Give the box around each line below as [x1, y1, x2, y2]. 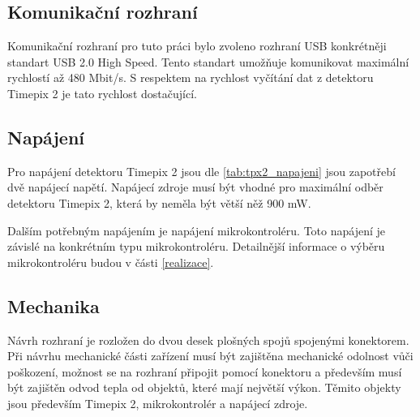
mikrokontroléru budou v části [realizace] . [7, 253, 214, 270]
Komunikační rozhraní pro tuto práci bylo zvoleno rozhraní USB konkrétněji [7, 37, 387, 54]
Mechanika [7, 293, 100, 318]
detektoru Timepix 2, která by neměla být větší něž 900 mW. [7, 194, 311, 211]
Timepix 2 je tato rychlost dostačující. [7, 84, 197, 101]
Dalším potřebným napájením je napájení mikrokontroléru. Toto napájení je [7, 221, 386, 239]
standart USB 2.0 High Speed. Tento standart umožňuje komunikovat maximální [7, 53, 409, 70]
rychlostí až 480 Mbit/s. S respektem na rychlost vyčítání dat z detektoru [7, 69, 374, 86]
